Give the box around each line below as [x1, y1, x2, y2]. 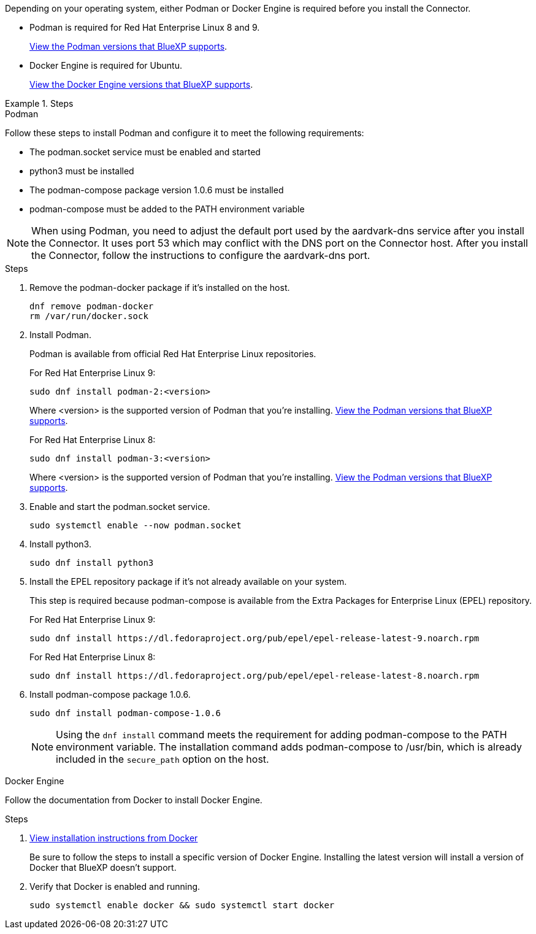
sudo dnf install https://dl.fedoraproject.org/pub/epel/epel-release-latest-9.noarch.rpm [29, 633, 480, 643]
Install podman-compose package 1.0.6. [29, 689, 191, 700]
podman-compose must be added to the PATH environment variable [29, 204, 305, 214]
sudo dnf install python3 [29, 558, 154, 568]
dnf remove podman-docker [29, 301, 154, 311]
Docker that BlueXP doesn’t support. [29, 862, 177, 873]
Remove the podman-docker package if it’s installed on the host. [29, 282, 290, 293]
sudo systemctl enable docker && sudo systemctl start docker [29, 900, 335, 910]
